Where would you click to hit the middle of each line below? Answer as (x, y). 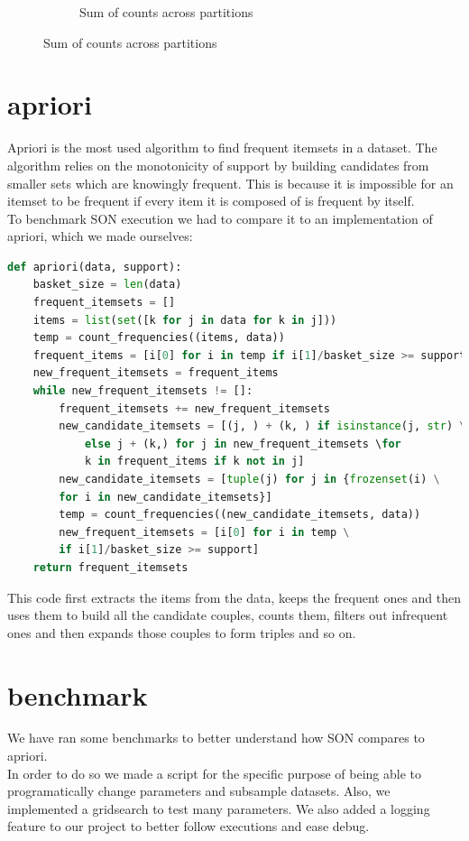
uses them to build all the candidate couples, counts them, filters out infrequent (228, 615)
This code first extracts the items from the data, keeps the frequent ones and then (234, 597)
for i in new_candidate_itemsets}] (166, 497)
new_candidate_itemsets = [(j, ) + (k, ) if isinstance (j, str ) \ (262, 426)
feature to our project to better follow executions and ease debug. (189, 826)
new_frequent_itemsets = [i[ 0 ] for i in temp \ (204, 532)
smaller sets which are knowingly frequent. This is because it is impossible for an (230, 183)
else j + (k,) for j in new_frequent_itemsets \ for (243, 444)
